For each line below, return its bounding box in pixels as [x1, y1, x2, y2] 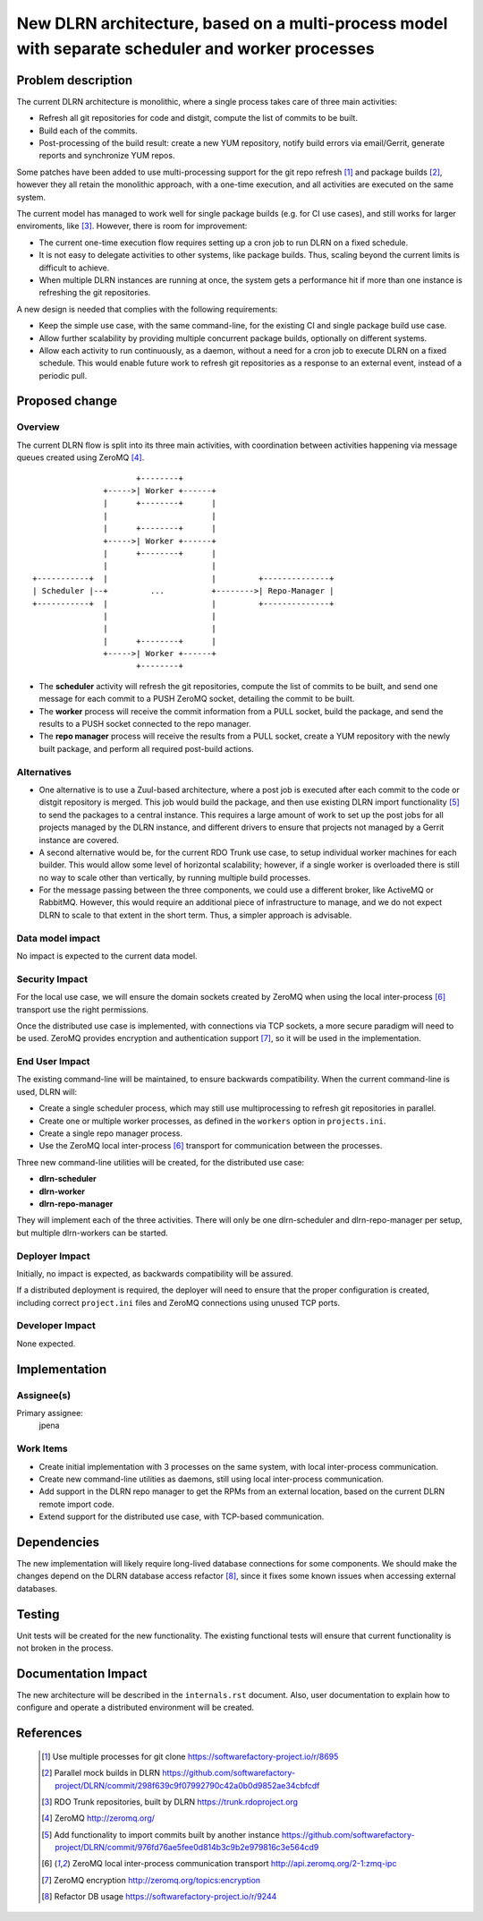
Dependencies [16, 1534, 100, 1550]
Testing [16, 1607, 60, 1622]
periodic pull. [38, 370, 88, 380]
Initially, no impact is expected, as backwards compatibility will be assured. [16, 1268, 294, 1279]
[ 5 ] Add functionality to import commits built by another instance [41, 1829, 281, 1840]
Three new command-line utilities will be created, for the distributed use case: [16, 1157, 304, 1167]
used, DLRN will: [16, 1086, 78, 1097]
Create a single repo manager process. [38, 1128, 183, 1139]
